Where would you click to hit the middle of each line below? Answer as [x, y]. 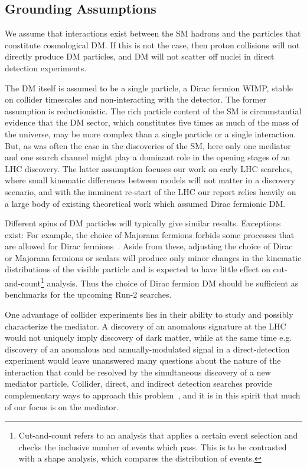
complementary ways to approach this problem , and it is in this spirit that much [153, 395]
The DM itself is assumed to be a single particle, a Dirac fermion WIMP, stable [149, 88]
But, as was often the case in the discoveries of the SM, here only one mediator [148, 145]
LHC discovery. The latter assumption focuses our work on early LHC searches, [148, 168]
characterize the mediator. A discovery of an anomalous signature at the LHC [146, 326]
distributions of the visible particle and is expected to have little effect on [138, 269]
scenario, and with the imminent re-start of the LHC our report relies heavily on [151, 191]
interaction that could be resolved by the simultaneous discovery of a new [138, 372]
